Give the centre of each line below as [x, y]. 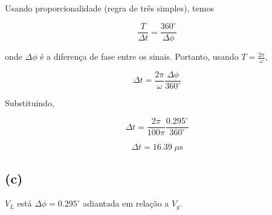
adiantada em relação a [126, 203]
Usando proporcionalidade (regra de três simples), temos [109, 8]
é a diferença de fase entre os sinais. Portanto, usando [139, 56]
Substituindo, [30, 103]
